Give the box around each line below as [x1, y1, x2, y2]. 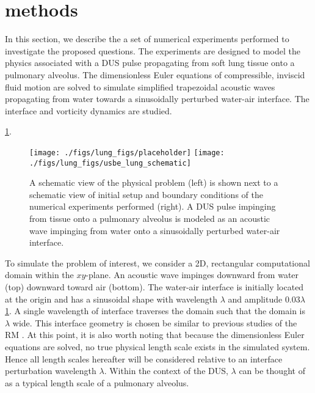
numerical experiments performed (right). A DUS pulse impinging [29, 200, 276, 213]
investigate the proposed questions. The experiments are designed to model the [5, 44, 300, 57]
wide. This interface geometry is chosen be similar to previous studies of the [12, 316, 297, 329]
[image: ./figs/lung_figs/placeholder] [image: [29, 148, 225, 157]
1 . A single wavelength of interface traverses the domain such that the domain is [5, 304, 306, 317]
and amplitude [228, 292, 283, 305]
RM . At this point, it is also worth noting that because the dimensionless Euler [5, 328, 305, 341]
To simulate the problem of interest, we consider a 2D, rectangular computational [5, 256, 310, 269]
